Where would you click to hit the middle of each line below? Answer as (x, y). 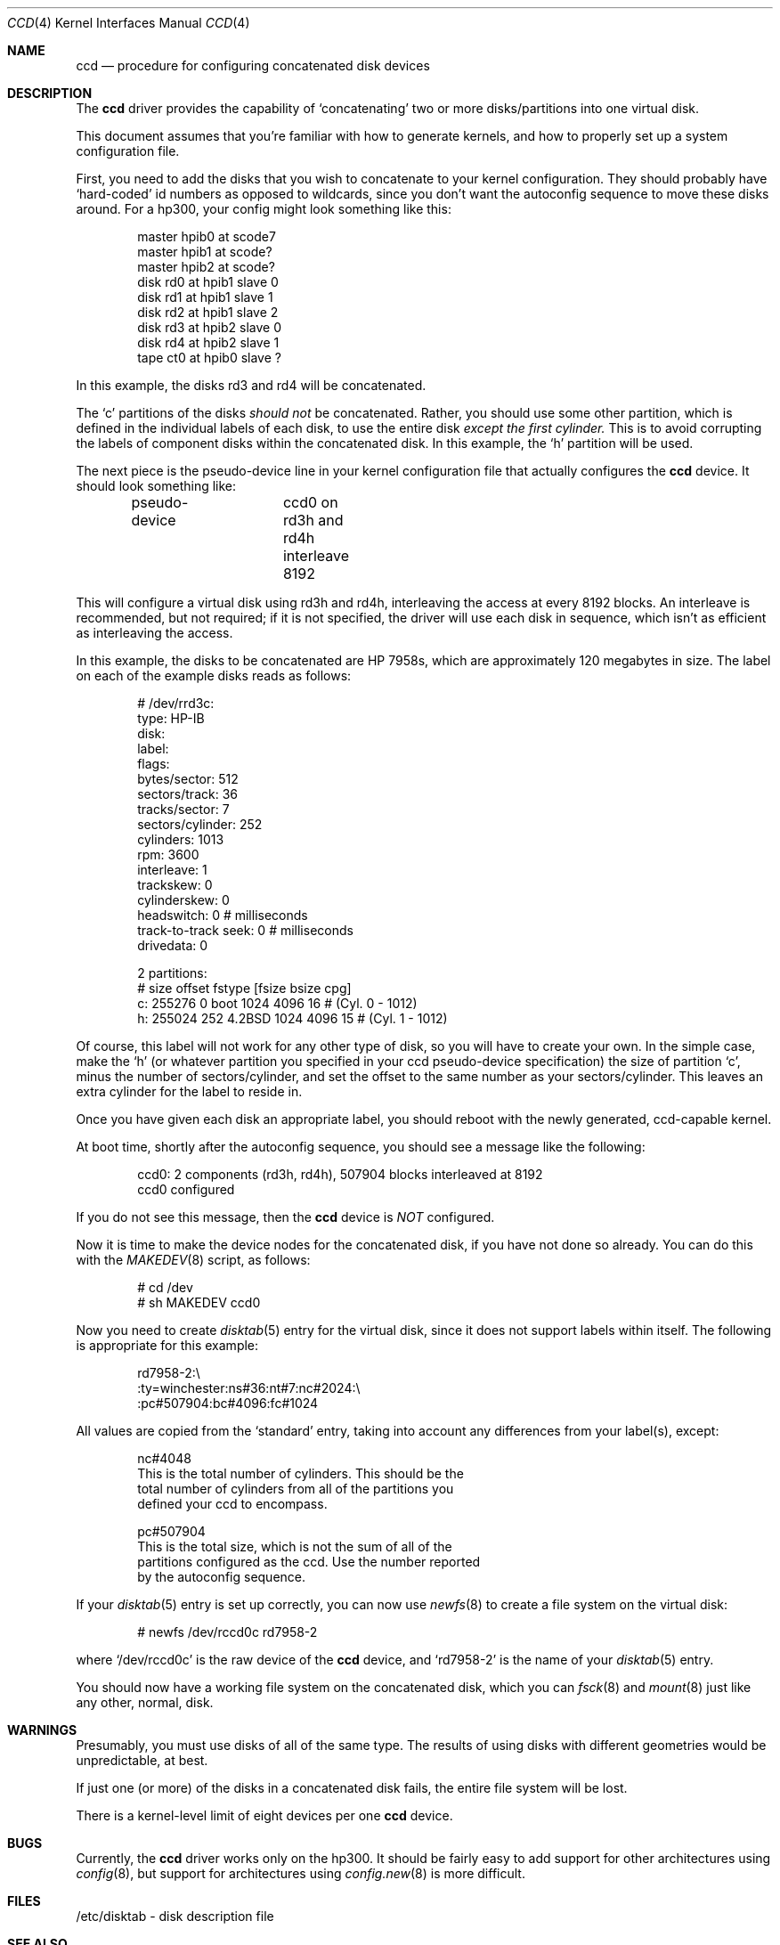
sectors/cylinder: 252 (200, 824)
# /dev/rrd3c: (176, 703)
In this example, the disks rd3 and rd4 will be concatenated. (251, 385)
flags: (154, 764)
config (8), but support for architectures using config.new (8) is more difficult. (301, 1873)
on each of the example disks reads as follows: (214, 675)
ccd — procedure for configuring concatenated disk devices (253, 65)
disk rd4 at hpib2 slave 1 (208, 342)
